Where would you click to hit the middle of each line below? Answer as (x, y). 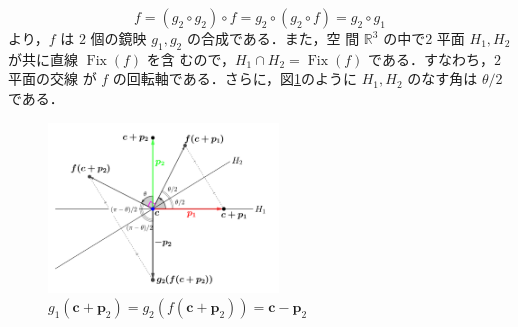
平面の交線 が (52, 78)
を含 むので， (190, 58)
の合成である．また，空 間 (273, 38)
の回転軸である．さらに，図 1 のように (235, 78)
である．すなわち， (431, 58)
